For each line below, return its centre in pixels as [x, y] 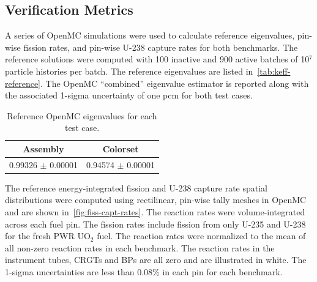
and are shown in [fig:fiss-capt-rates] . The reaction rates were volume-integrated [155, 212]
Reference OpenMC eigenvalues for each [82, 115]
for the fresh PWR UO [48, 236]
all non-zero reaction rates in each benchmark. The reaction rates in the [140, 247]
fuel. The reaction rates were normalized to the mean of [201, 236]
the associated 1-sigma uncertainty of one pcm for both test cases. [129, 95]
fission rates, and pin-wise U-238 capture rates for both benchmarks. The [161, 47]
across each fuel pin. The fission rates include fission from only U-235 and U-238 [155, 224]
